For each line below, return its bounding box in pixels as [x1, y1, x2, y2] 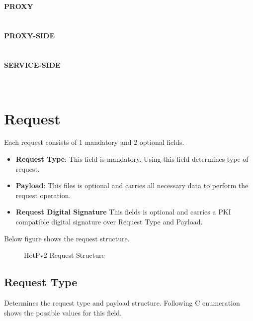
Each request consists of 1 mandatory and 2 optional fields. [4, 137, 184, 147]
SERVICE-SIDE [4, 59, 61, 70]
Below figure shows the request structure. [4, 233, 130, 243]
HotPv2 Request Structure [24, 250, 105, 260]
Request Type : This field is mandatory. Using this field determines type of [15, 154, 249, 164]
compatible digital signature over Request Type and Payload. [15, 216, 203, 227]
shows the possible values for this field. [4, 307, 122, 318]
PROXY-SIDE [4, 30, 55, 40]
